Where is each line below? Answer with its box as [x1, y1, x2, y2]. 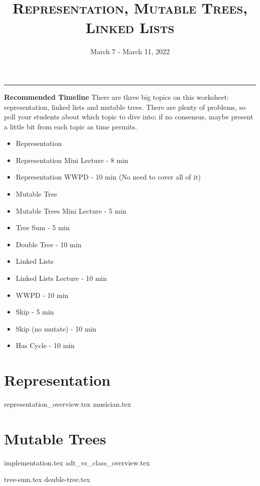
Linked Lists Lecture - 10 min [15, 273, 107, 283]
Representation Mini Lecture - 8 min [15, 154, 128, 165]
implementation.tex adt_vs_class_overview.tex [4, 457, 150, 467]
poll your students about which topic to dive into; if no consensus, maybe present [4, 111, 253, 122]
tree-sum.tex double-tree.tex [4, 474, 90, 484]
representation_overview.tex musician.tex [4, 399, 131, 409]
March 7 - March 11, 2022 [90, 46, 170, 57]
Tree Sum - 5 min [15, 222, 70, 233]
